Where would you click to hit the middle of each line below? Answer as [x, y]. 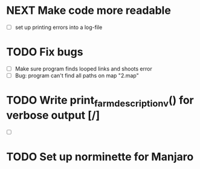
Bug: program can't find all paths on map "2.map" [77, 75]
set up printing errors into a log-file [59, 27]
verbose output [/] [53, 115]
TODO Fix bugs [45, 52]
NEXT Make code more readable [89, 11]
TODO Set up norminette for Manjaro [100, 157]
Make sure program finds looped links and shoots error [83, 69]
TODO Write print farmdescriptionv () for [100, 101]
